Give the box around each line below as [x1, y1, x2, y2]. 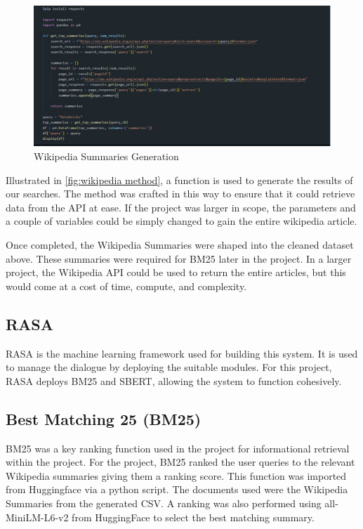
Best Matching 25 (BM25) [6, 407, 202, 429]
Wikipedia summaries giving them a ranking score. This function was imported [6, 468, 347, 483]
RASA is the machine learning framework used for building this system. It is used [6, 346, 358, 360]
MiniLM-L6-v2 [6, 509, 69, 524]
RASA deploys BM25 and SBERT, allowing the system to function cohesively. [6, 373, 342, 388]
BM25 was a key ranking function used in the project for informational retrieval [6, 440, 350, 455]
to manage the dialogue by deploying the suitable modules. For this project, [6, 360, 332, 374]
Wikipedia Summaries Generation [34, 149, 179, 163]
